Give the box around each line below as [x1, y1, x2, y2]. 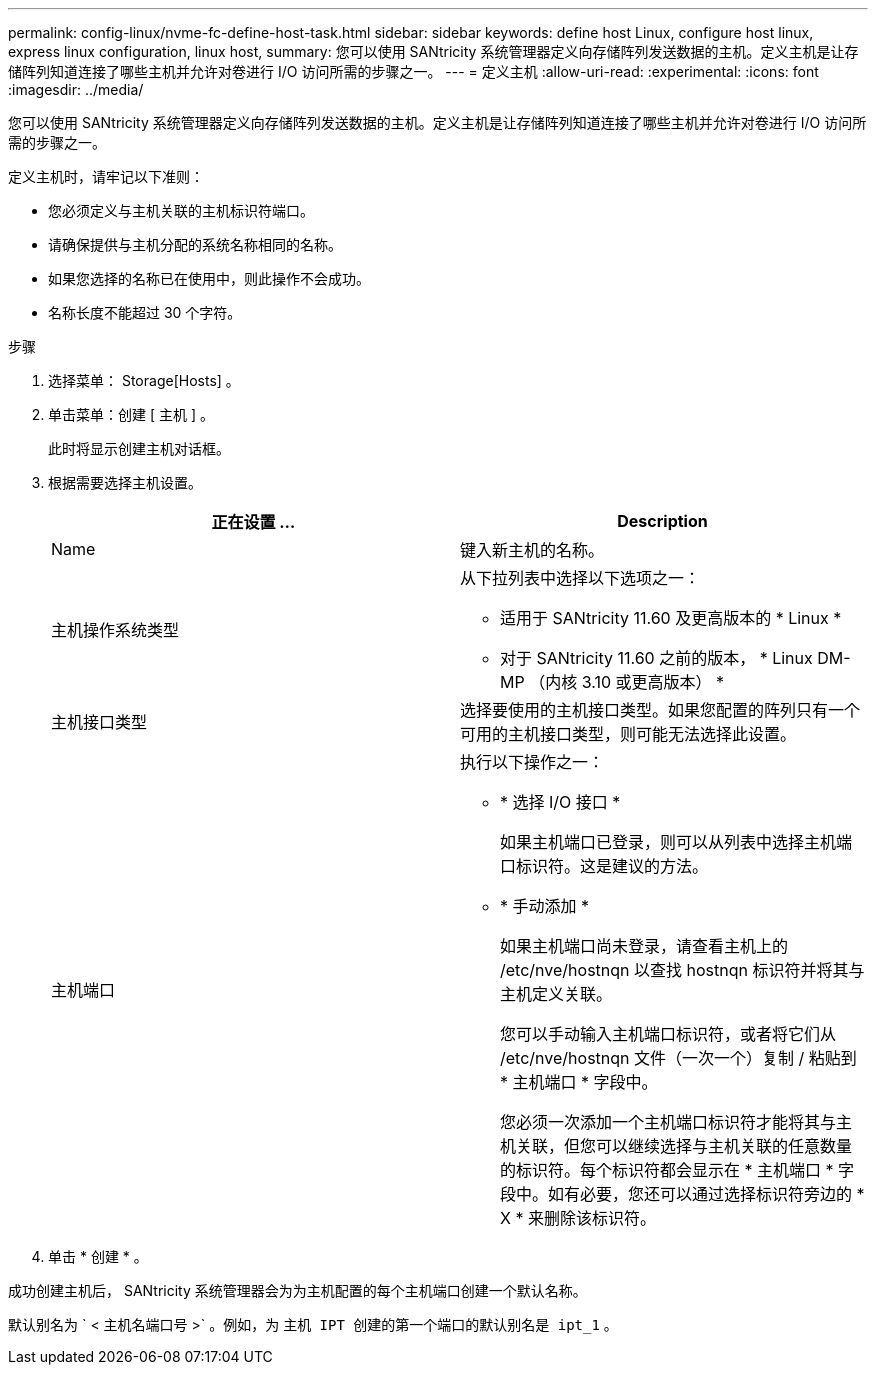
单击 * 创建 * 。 [48, 1248, 148, 1265]
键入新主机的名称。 [460, 540, 605, 560]
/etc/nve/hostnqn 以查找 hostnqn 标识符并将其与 [500, 960, 865, 980]
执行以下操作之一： [460, 752, 605, 772]
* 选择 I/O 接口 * [500, 792, 621, 812]
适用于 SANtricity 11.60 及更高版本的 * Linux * [500, 608, 842, 628]
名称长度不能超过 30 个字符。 [48, 304, 242, 321]
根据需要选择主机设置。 [48, 474, 202, 491]
